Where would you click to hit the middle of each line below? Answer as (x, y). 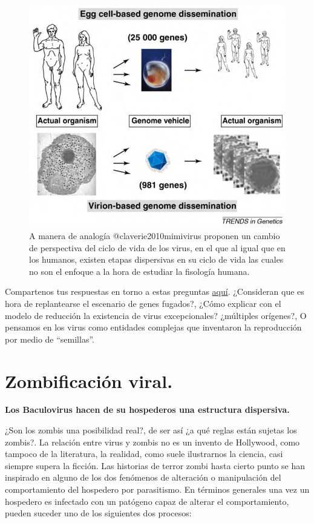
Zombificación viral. (89, 380)
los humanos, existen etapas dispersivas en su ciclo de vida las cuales (156, 259)
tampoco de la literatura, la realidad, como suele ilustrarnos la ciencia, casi (144, 454)
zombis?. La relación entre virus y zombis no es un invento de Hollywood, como (152, 442)
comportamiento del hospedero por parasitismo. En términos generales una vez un (157, 489)
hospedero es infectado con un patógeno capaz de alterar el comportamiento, (147, 501)
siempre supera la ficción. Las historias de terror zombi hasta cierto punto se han (155, 465)
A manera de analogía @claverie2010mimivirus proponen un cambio (155, 235)
